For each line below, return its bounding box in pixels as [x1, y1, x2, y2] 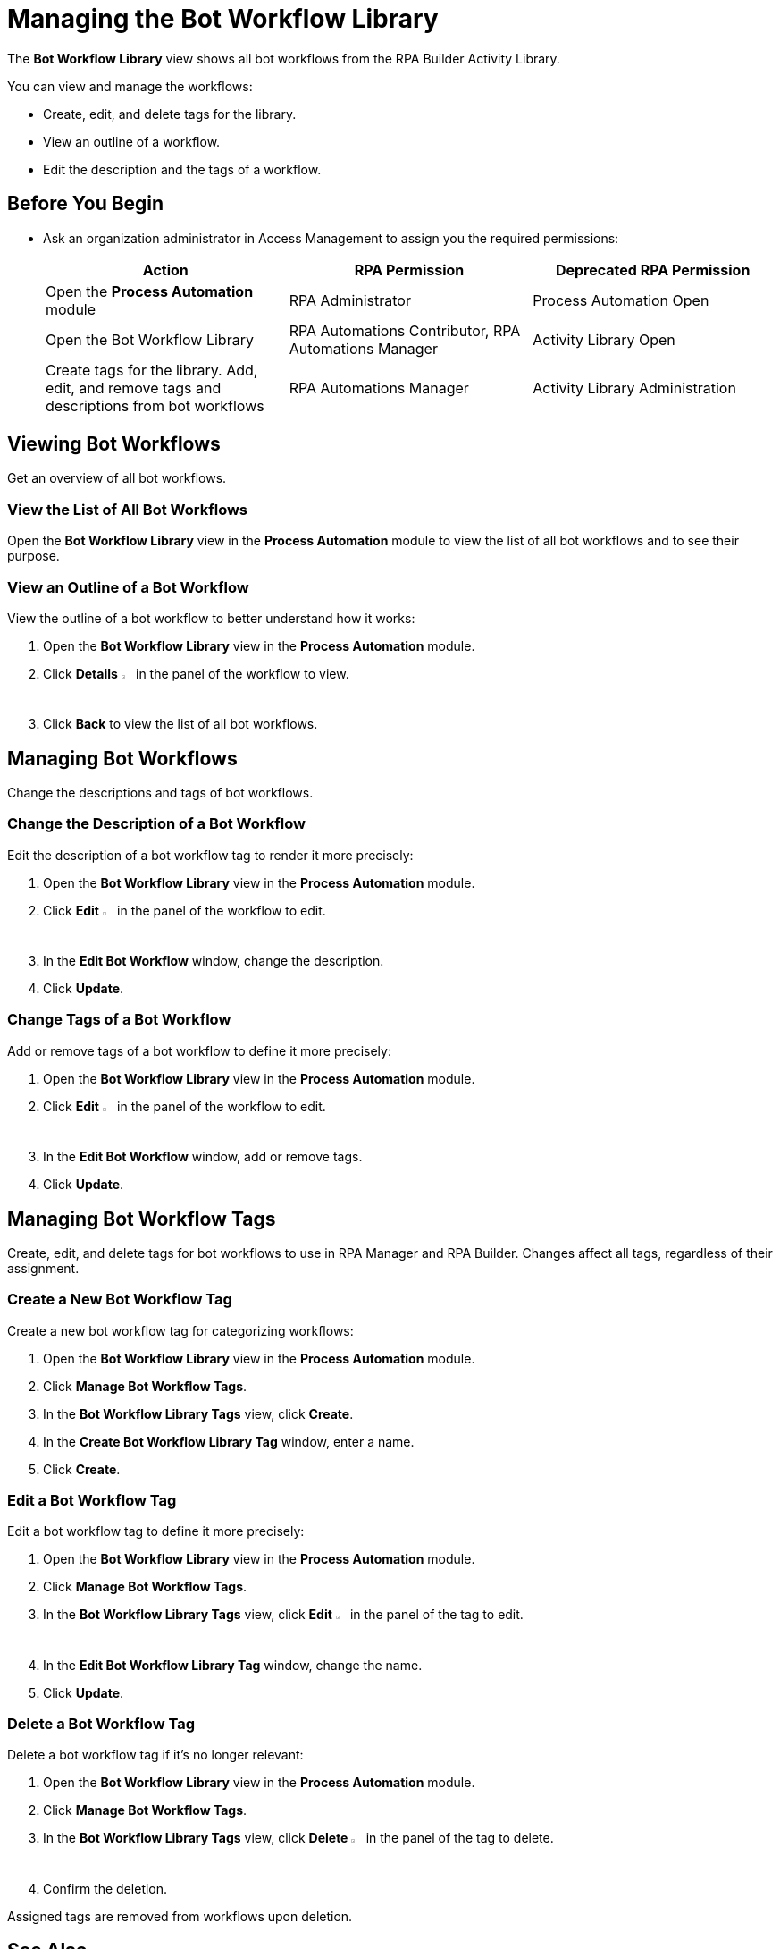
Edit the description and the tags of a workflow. [43, 161, 322, 177]
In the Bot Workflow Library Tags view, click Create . [43, 1405, 354, 1422]
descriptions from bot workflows [46, 396, 264, 415]
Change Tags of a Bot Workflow [7, 1010, 231, 1029]
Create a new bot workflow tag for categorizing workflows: [7, 1322, 354, 1338]
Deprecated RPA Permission [555, 260, 751, 279]
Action [142, 260, 189, 279]
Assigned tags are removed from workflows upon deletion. [7, 1908, 353, 1924]
